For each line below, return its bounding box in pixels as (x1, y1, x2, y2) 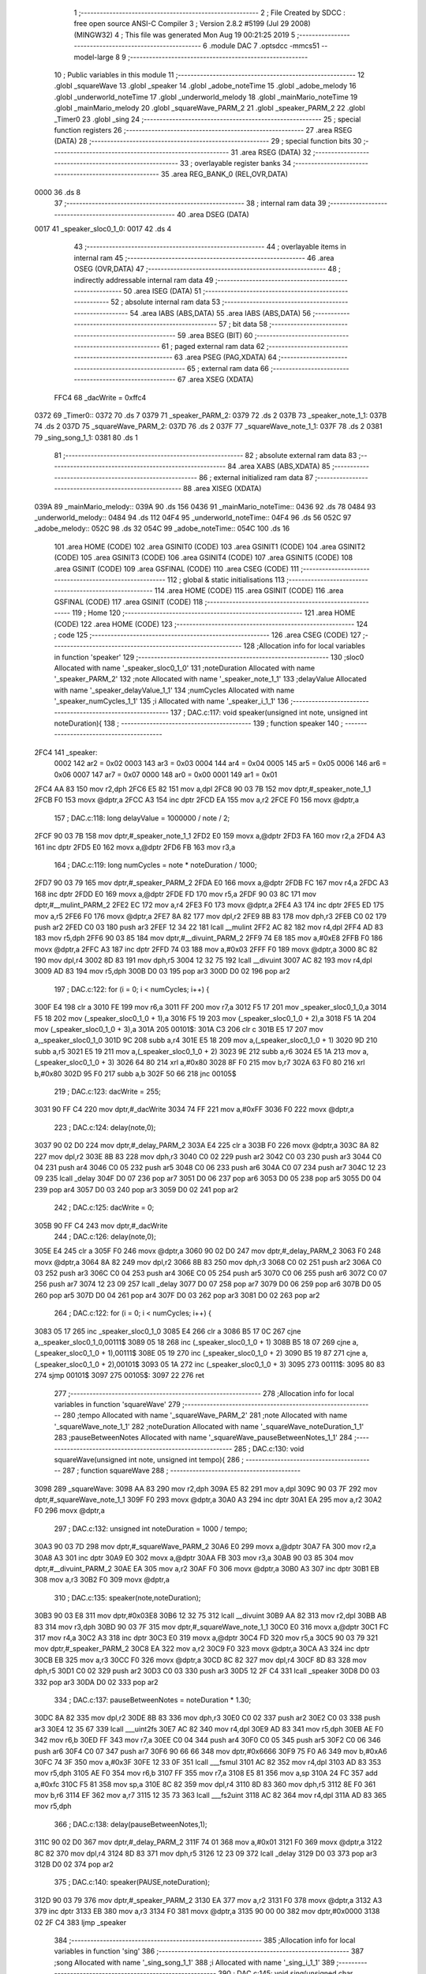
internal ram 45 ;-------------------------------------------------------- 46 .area (73, 253, 334, 262)
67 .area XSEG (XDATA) (177, 375, 254, 385)
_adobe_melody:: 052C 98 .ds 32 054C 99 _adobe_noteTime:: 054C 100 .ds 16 (34, 524, 290, 533)
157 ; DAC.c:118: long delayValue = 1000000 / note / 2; (54, 813, 230, 823)
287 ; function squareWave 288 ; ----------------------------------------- (62, 1465, 301, 1476)
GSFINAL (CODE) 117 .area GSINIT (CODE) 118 (54, 597, 204, 606)
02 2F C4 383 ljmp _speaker (34, 1917, 127, 1927)
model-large (73, 52, 114, 62)
